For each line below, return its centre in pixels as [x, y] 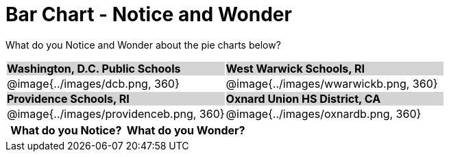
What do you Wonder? [186, 130]
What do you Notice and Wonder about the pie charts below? [143, 45]
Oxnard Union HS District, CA [303, 98]
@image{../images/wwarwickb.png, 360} [332, 83]
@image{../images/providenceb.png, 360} [116, 113]
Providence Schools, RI [68, 98]
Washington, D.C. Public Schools [94, 68]
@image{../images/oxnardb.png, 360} [324, 113]
